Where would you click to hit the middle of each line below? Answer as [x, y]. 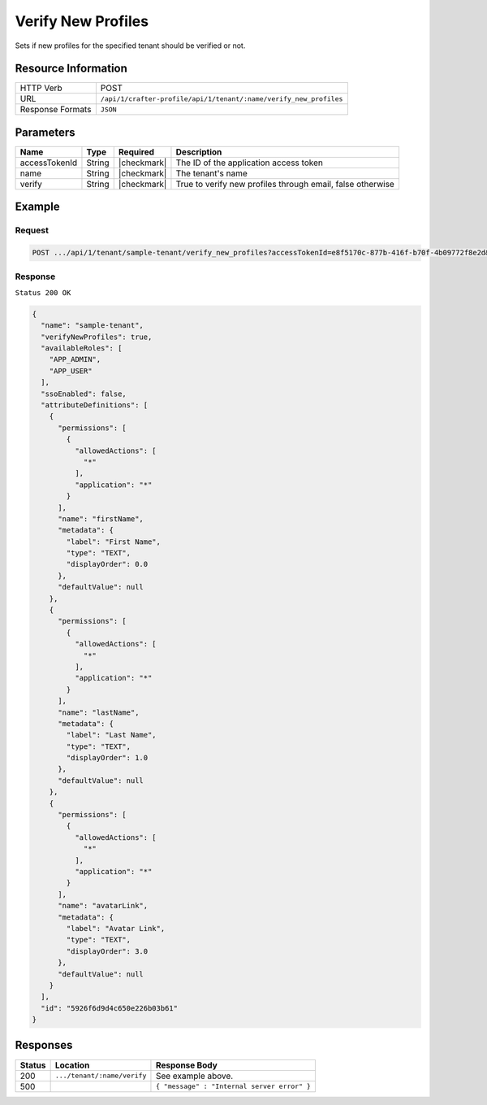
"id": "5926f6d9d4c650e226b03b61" [110, 1008]
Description [199, 152]
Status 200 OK [43, 292]
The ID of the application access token [250, 163]
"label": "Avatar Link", [116, 928]
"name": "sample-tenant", [92, 326]
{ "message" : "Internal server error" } [233, 1087]
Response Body [187, 1065]
